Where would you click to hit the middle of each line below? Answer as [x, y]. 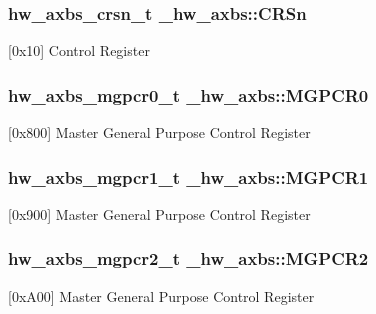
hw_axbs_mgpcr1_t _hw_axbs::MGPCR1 [188, 176]
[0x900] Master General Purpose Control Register [159, 213]
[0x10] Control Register [79, 50]
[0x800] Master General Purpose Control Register [159, 132]
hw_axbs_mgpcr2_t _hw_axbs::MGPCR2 [188, 258]
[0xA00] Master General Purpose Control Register [161, 295]
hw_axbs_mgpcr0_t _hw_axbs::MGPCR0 [188, 94]
